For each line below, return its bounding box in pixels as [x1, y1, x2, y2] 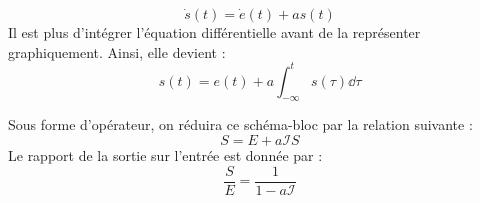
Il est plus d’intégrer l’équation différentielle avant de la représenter [8, 22, 421, 42]
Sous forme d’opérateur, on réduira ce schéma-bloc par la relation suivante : [8, 114, 473, 135]
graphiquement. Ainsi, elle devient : [8, 41, 226, 62]
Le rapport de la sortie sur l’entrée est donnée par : [8, 145, 323, 166]
